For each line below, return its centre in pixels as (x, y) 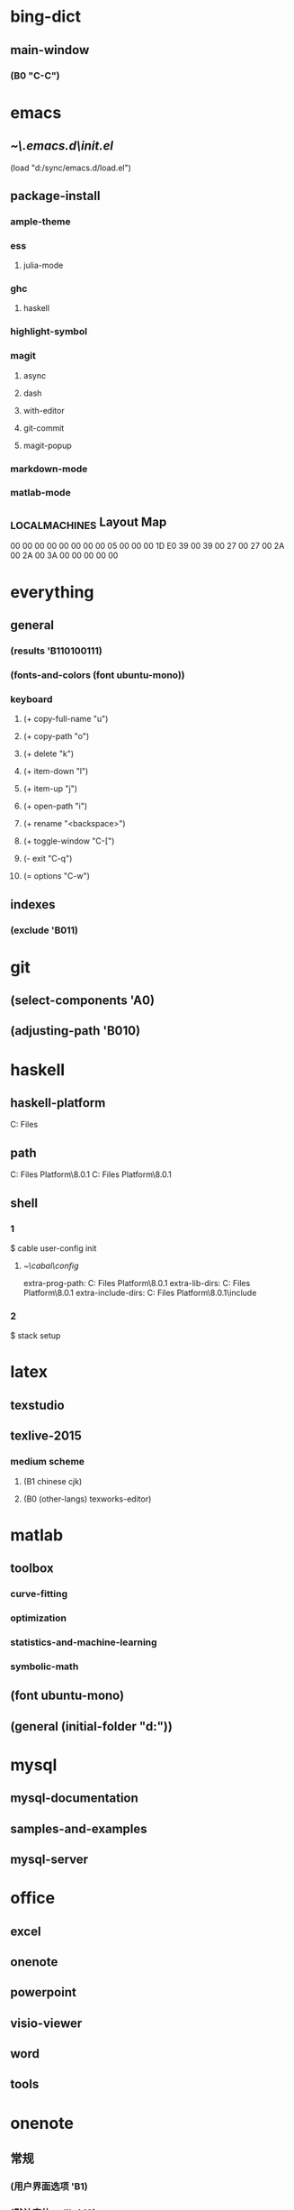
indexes (33, 904)
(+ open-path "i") (55, 806)
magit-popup (48, 445)
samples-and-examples (79, 1828)
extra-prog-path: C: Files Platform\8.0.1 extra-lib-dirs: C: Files (137, 1283)
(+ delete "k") (49, 753)
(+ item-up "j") (50, 789)
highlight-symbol (49, 332)
